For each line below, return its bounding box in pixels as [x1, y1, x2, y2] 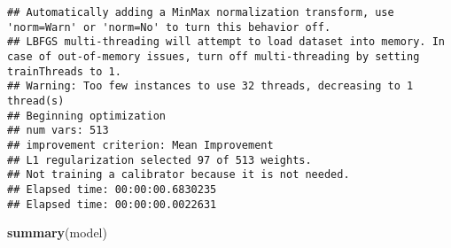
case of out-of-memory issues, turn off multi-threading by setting [7, 50, 420, 63]
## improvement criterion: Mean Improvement [7, 138, 274, 151]
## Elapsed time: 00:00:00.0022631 [7, 198, 217, 211]
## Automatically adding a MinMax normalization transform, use [7, 6, 394, 19]
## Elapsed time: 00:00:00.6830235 [7, 182, 217, 196]
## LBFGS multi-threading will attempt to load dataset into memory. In [7, 35, 445, 49]
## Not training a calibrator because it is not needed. [7, 168, 350, 182]
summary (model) [7, 223, 107, 242]
